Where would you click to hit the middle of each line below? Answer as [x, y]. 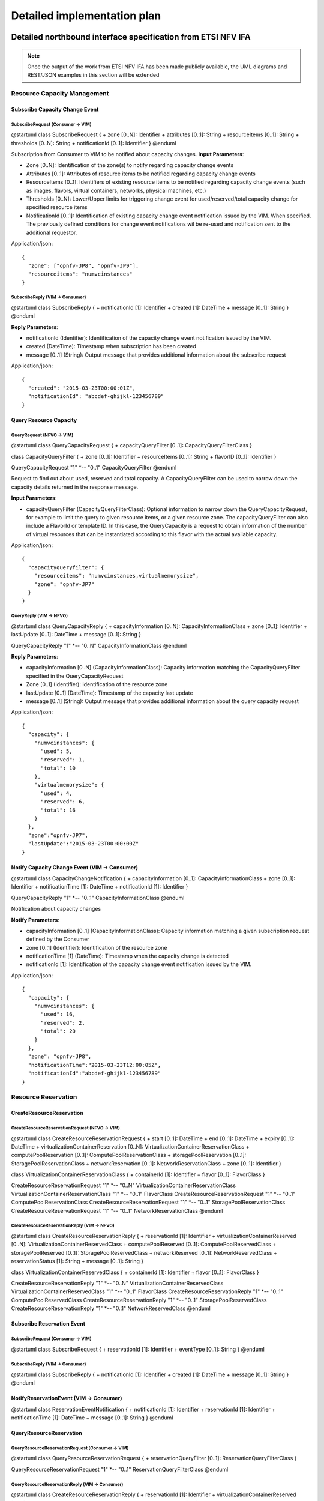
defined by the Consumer [58, 939]
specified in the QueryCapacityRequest [75, 676]
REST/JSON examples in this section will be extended [93, 75]
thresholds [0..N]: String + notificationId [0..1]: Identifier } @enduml [94, 143]
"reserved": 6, [63, 802]
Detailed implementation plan [86, 16]
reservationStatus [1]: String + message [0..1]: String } [77, 1261]
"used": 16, [58, 1014]
